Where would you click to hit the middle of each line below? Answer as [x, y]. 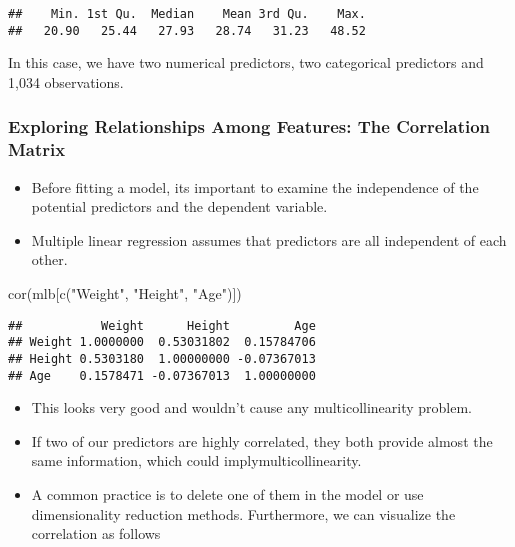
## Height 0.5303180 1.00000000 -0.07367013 [162, 358]
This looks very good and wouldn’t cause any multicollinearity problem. [252, 407]
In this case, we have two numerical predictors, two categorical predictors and [246, 62]
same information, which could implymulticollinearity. [196, 460]
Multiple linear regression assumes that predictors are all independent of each [269, 239]
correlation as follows [96, 533]
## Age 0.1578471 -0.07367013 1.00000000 [162, 375]
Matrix [37, 149]
